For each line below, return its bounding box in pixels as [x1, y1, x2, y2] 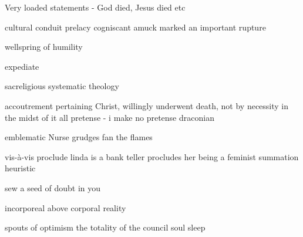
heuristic [5, 162, 36, 174]
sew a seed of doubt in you [5, 181, 101, 194]
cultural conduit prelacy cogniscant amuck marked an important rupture [5, 21, 266, 33]
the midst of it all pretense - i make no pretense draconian [5, 111, 214, 123]
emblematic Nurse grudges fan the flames [5, 131, 153, 143]
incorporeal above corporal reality [5, 201, 126, 214]
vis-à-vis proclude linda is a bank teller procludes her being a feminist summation [5, 150, 299, 162]
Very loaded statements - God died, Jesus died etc [5, 1, 186, 13]
